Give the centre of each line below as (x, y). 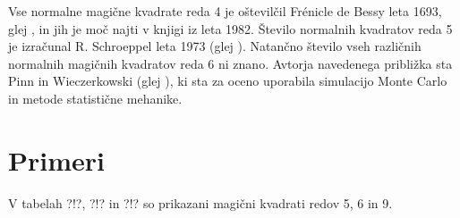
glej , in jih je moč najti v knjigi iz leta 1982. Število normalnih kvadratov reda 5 (230, 28)
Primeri (56, 159)
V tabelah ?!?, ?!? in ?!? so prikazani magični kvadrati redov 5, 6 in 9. (200, 202)
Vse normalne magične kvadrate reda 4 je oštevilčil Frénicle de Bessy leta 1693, (225, 11)
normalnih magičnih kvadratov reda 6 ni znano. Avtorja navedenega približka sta (230, 63)
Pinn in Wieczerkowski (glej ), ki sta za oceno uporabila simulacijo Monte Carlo (228, 81)
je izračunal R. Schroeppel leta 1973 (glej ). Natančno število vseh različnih (215, 46)
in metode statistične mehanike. (95, 98)
